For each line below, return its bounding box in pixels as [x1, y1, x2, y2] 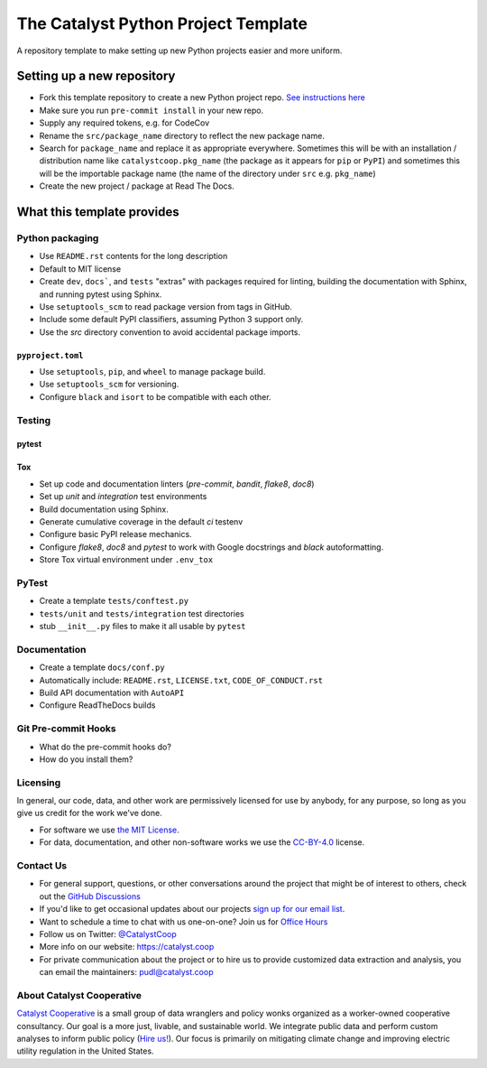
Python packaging [16, 231, 99, 244]
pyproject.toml [16, 350, 85, 360]
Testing [16, 413, 51, 426]
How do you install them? [39, 754, 133, 765]
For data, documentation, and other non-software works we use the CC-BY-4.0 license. [39, 837, 365, 848]
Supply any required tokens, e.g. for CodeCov [39, 117, 210, 128]
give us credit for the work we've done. [16, 808, 162, 819]
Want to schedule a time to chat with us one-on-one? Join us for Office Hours [39, 916, 328, 927]
